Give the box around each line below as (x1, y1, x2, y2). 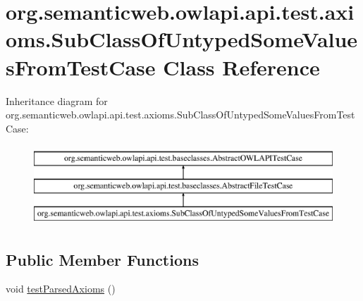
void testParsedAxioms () (6, 281, 116, 296)
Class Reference (163, 52, 320, 81)
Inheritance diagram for (6, 93, 108, 108)
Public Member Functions (6, 248, 199, 270)
